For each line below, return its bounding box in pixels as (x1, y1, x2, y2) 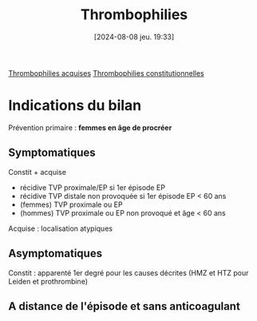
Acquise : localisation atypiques (8, 224, 113, 233)
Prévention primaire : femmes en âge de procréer (8, 122, 172, 133)
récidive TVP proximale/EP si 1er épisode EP (19, 182, 166, 192)
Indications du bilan (8, 97, 142, 115)
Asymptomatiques (8, 247, 102, 260)
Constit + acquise (8, 167, 66, 176)
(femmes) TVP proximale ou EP (19, 200, 123, 209)
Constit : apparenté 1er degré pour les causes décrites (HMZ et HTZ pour (8, 267, 249, 277)
